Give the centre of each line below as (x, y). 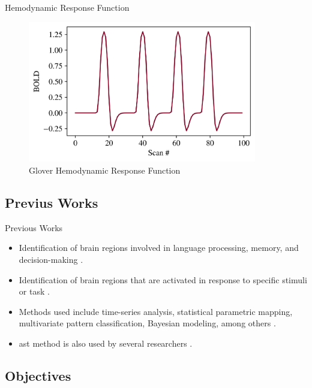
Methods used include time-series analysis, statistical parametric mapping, (156, 311)
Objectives (38, 375)
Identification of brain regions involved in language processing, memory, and (159, 248)
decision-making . (51, 260)
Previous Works (34, 227)
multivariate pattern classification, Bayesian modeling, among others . (147, 323)
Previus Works (52, 203)
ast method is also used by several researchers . (106, 343)
